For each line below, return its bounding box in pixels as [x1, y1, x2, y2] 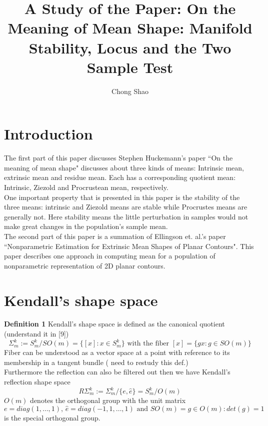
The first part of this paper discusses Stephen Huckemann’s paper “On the [4, 152, 233, 163]
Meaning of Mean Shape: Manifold [7, 17, 252, 38]
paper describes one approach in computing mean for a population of [4, 250, 215, 261]
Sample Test [86, 56, 173, 77]
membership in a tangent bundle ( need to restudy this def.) [4, 356, 188, 367]
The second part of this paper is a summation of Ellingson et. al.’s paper [4, 230, 226, 241]
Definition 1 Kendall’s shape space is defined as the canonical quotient [4, 318, 225, 329]
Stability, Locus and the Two [28, 37, 231, 57]
